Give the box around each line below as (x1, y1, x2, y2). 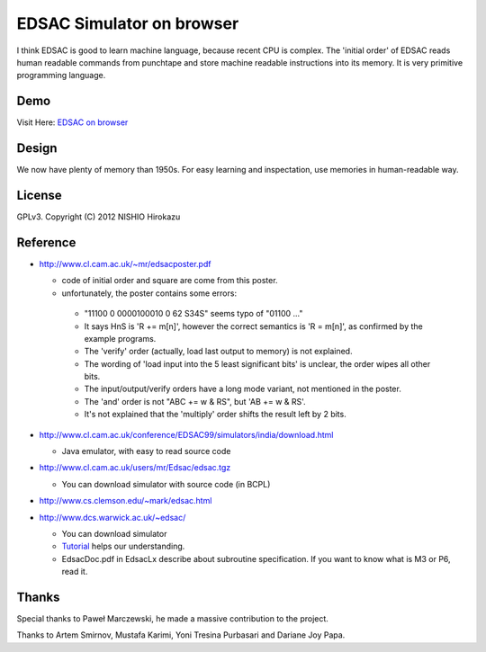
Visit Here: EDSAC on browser (16, 117, 129, 128)
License (16, 187, 62, 202)
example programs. (84, 333, 157, 344)
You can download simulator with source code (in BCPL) (61, 478, 271, 489)
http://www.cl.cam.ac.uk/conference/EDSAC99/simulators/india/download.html (39, 429, 334, 440)
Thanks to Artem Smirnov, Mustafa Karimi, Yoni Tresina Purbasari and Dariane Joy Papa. (16, 630, 346, 640)
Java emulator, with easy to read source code (61, 446, 231, 457)
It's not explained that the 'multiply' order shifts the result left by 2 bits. (84, 409, 346, 420)
